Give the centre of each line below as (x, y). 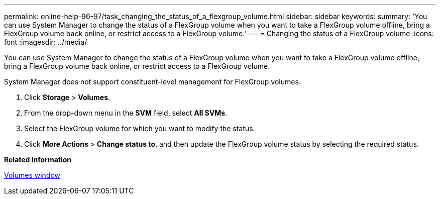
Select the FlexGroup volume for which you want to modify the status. (140, 128)
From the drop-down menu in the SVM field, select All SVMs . (126, 113)
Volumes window (32, 175)
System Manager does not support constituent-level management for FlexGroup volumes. (152, 82)
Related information (38, 160)
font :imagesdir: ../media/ (46, 42)
